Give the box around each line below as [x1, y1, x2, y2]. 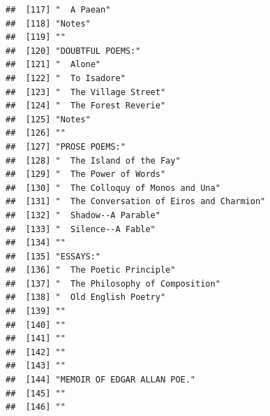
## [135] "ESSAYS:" [6, 251, 101, 261]
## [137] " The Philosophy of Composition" [6, 278, 220, 289]
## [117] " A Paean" [6, 5, 111, 15]
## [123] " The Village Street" [6, 87, 166, 97]
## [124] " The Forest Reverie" [6, 101, 166, 111]
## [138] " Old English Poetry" [6, 292, 166, 303]
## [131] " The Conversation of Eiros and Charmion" [6, 196, 266, 207]
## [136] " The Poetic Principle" [6, 265, 176, 275]
